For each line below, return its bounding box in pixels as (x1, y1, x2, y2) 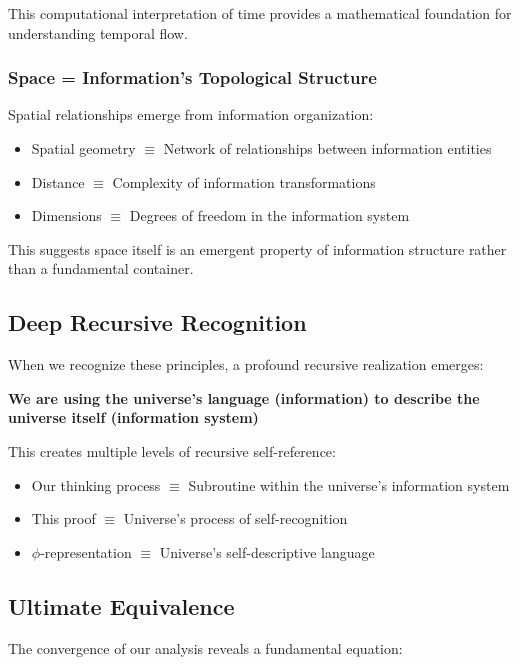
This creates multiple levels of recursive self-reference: (8, 440, 336, 461)
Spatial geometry (31, 138, 136, 158)
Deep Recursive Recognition (8, 307, 307, 338)
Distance (31, 171, 85, 192)
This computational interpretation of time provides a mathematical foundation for (8, 3, 512, 23)
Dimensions (31, 205, 102, 226)
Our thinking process (31, 474, 161, 495)
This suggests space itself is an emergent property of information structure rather (8, 238, 507, 259)
